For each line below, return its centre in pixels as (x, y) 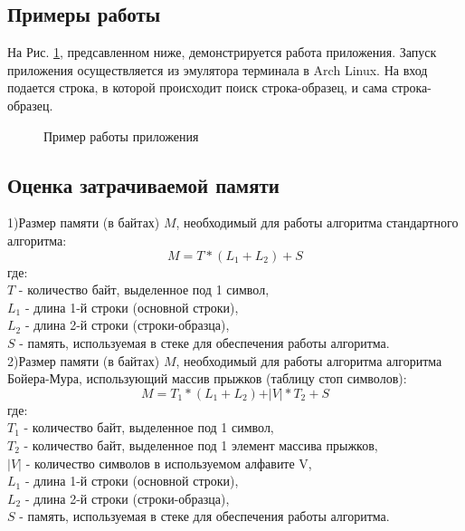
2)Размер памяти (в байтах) (84, 360)
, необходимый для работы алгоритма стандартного (317, 222)
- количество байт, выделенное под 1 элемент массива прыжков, (201, 444)
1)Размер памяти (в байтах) (84, 222)
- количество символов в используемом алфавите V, (169, 463)
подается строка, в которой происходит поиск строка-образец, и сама (198, 87)
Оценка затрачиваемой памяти (143, 184)
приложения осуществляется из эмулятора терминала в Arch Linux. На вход (218, 69)
